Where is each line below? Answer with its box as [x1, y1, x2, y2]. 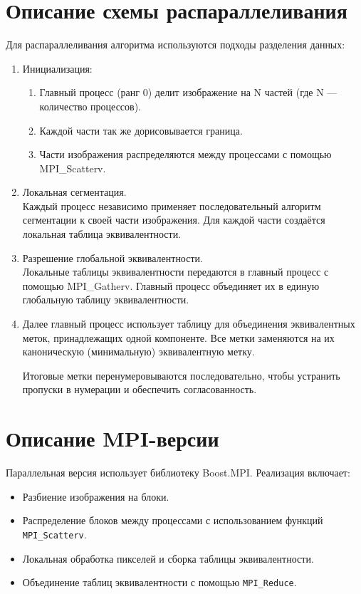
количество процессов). [39, 98, 142, 113]
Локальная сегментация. [22, 184, 127, 199]
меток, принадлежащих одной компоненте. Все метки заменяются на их [22, 330, 335, 345]
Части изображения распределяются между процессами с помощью [39, 147, 332, 162]
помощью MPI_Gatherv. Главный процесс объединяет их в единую [22, 278, 320, 293]
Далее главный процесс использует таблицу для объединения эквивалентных [22, 316, 355, 331]
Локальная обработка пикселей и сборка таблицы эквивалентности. [22, 551, 314, 566]
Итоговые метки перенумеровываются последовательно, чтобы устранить [22, 368, 340, 382]
